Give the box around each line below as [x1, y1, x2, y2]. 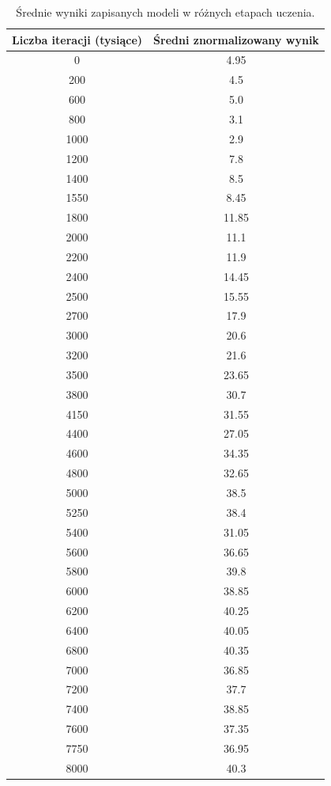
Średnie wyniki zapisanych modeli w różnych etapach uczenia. [16, 4, 315, 20]
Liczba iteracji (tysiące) [12, 31, 143, 47]
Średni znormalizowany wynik [153, 31, 319, 47]
